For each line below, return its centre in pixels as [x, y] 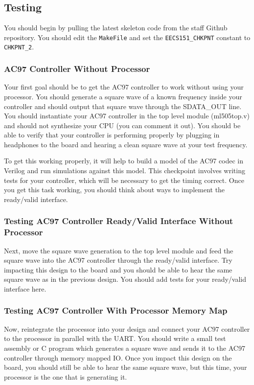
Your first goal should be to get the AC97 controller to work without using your [124, 87]
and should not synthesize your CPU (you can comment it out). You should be [122, 125]
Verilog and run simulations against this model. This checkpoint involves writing [125, 170]
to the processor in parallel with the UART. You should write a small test [115, 338]
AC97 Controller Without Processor [77, 69]
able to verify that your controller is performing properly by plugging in [112, 135]
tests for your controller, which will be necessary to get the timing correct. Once [124, 180]
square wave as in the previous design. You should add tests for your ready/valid [125, 279]
